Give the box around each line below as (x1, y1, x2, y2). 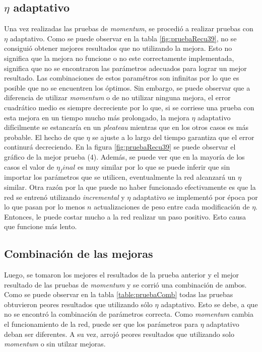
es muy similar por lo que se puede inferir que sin (78, 161, 230, 172)
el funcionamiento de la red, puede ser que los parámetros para (4, 319, 199, 329)
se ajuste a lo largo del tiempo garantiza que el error (92, 131, 254, 142)
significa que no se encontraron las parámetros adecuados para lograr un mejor (4, 62, 247, 73)
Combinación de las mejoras (4, 246, 153, 261)
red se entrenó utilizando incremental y (4, 191, 125, 202)
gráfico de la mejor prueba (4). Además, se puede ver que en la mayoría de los (4, 151, 245, 162)
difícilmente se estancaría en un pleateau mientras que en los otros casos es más (4, 122, 248, 132)
